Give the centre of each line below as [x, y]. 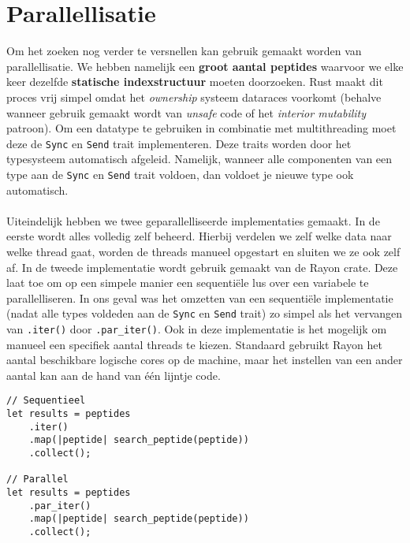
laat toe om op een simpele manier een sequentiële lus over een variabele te [188, 283]
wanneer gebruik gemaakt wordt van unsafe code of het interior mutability [186, 112]
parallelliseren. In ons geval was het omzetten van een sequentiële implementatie [200, 298]
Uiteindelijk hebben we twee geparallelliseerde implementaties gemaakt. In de [193, 220]
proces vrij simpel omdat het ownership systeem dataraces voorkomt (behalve [194, 97]
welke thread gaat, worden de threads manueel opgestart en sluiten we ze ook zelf [203, 251]
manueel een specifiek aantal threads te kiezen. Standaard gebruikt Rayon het [194, 344]
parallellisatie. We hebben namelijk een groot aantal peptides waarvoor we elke [205, 66]
